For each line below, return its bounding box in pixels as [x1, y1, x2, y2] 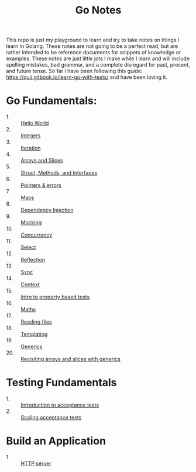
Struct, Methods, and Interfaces [20, 169, 98, 176]
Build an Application [6, 435, 106, 447]
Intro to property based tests [20, 293, 90, 301]
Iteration [20, 144, 41, 152]
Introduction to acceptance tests [20, 401, 99, 409]
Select [20, 244, 36, 251]
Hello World [20, 120, 49, 127]
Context [20, 281, 40, 288]
